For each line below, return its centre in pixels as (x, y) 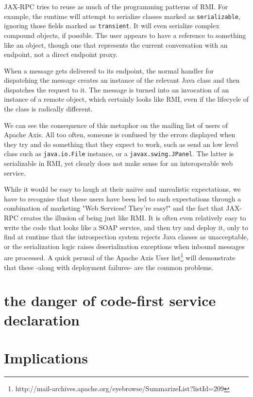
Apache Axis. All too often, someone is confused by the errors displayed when (120, 135)
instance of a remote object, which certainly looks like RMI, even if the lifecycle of (126, 99)
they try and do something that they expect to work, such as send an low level (121, 144)
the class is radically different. (48, 109)
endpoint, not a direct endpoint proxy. (61, 54)
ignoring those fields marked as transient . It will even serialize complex (112, 26)
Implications (46, 358)
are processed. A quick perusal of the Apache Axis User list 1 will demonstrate (120, 257)
